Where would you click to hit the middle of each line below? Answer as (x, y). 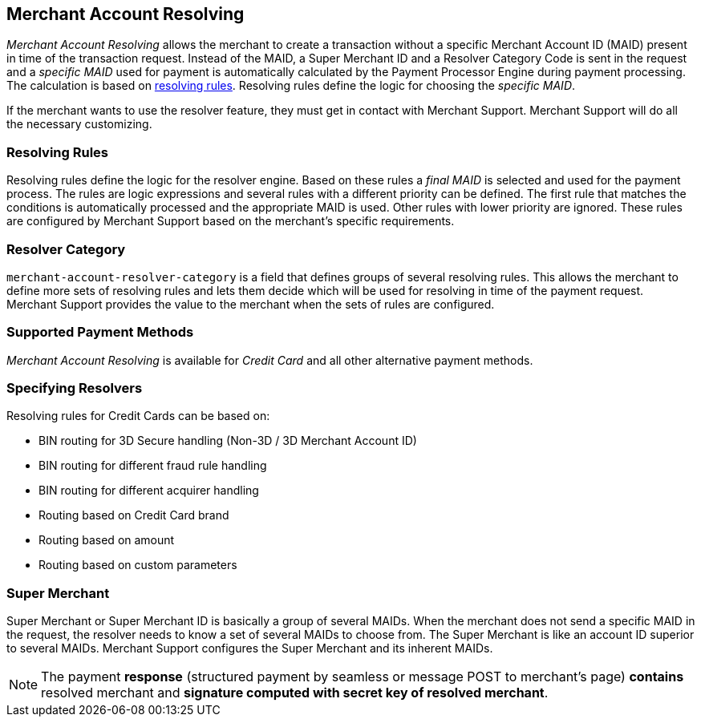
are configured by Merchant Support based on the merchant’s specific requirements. (231, 221)
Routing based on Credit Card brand (134, 515)
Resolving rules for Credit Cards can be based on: (138, 416)
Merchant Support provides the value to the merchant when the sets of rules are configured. (251, 304)
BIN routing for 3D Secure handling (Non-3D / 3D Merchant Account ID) (228, 441)
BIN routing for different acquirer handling (149, 491)
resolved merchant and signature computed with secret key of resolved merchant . (295, 693)
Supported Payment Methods (100, 332)
